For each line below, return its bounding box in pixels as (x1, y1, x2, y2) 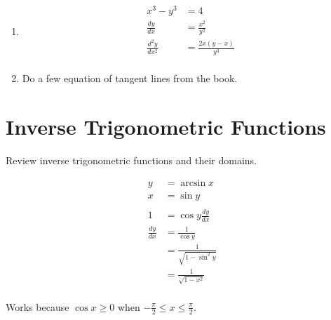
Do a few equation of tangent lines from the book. (22, 71, 238, 86)
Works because (6, 299, 69, 314)
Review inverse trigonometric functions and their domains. (6, 153, 257, 168)
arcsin (180, 178, 206, 188)
